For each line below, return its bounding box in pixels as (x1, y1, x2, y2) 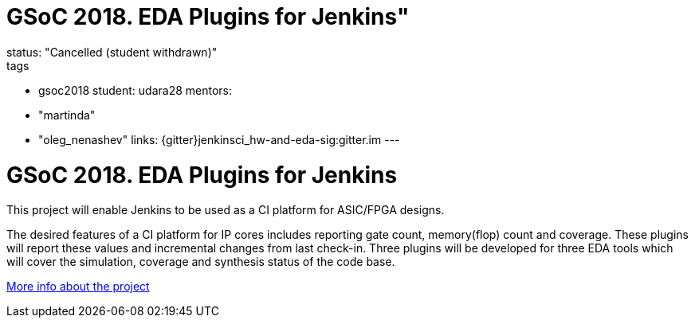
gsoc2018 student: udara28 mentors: (38, 83, 233, 97)
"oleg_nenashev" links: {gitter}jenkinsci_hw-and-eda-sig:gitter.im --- (38, 132, 400, 146)
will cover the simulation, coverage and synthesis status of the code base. (6, 255, 395, 269)
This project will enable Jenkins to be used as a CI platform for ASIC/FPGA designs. (6, 203, 445, 217)
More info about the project (6, 279, 150, 294)
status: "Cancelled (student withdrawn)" (6, 45, 218, 59)
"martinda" (38, 107, 96, 122)
